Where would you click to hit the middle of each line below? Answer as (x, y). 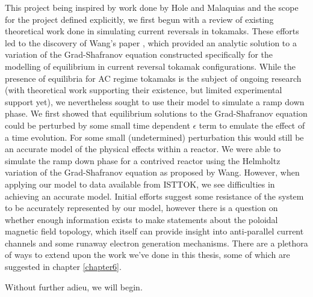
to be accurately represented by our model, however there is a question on (141, 208)
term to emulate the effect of (252, 125)
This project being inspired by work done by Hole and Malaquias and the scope (152, 7)
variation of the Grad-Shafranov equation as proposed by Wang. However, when (152, 172)
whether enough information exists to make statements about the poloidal (141, 219)
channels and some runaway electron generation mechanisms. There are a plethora (156, 243)
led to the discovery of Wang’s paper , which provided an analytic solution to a (151, 42)
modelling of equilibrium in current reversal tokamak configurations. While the (150, 66)
